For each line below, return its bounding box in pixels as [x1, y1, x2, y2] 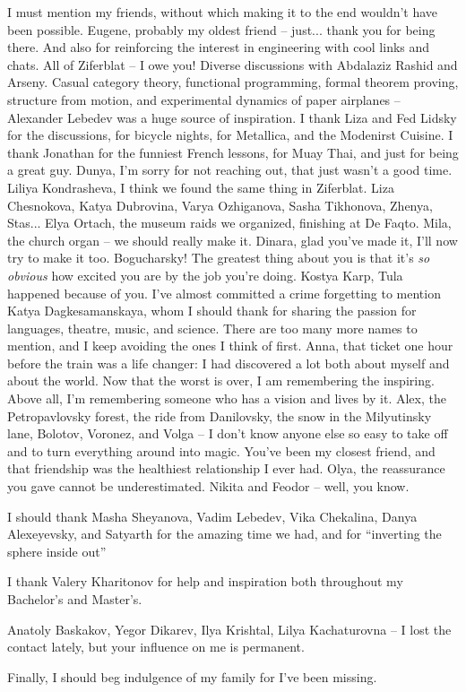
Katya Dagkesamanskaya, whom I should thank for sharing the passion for [7, 301, 417, 320]
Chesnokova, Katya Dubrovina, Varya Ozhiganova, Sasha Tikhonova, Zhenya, [7, 195, 433, 214]
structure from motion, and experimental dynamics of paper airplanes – [7, 90, 401, 108]
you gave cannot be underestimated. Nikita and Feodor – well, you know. [7, 477, 410, 496]
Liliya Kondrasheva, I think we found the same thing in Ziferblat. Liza [7, 177, 394, 196]
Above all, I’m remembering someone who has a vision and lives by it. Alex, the [7, 389, 446, 408]
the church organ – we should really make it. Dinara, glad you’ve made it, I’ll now [7, 230, 458, 249]
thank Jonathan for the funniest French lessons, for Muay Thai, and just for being [7, 143, 459, 161]
